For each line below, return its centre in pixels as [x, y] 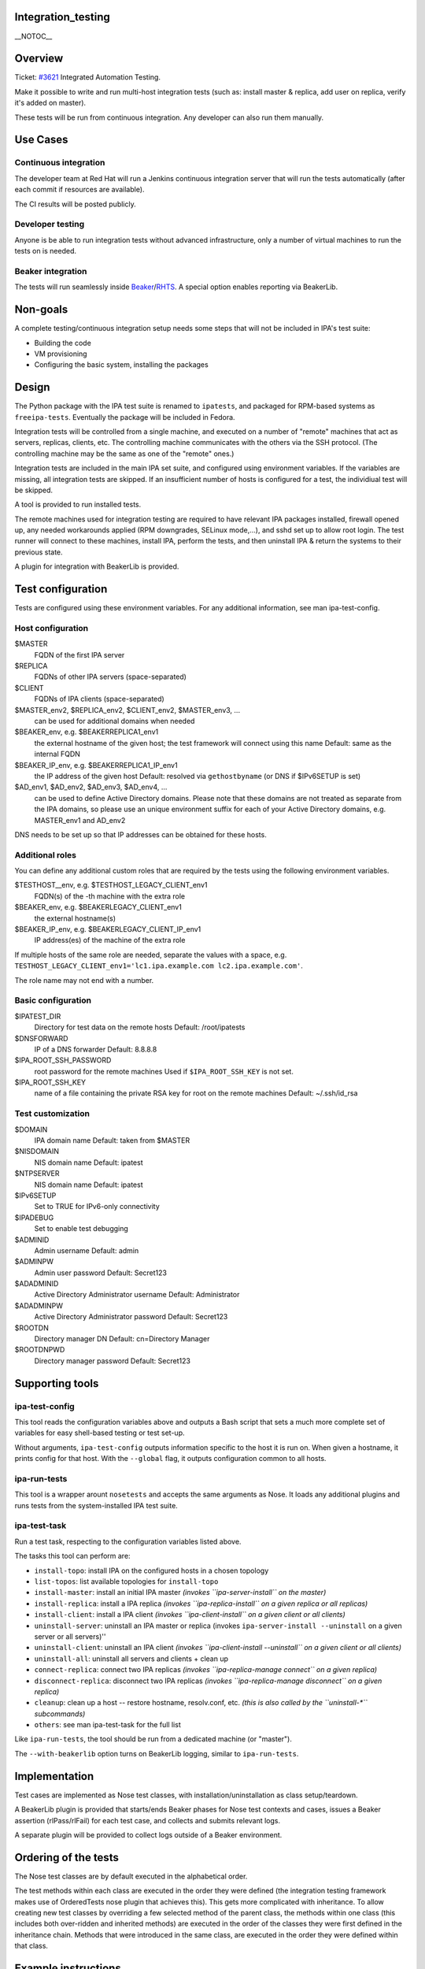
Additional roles [45, 855]
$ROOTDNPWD [40, 1350]
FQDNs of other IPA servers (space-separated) [110, 677]
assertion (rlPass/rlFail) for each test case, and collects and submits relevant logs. [148, 1820]
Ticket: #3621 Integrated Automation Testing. [88, 77]
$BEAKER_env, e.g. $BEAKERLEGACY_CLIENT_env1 [98, 907]
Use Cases [41, 140]
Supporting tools [57, 1383]
